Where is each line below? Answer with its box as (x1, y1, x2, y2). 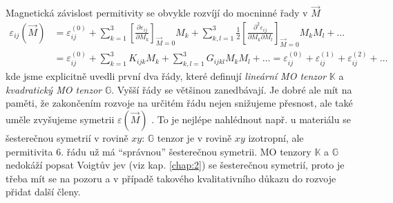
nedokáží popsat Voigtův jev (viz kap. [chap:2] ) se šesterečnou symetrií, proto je (6, 158, 345, 172)
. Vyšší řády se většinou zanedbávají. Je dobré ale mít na (111, 82, 352, 96)
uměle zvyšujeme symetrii (6, 112, 115, 127)
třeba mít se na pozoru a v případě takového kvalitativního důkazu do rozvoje (6, 171, 336, 185)
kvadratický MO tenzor (6, 82, 102, 96)
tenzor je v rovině (157, 131, 232, 145)
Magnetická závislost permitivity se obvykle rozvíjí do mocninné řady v (6, 6, 308, 20)
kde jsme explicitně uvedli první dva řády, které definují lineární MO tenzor (6, 69, 327, 83)
